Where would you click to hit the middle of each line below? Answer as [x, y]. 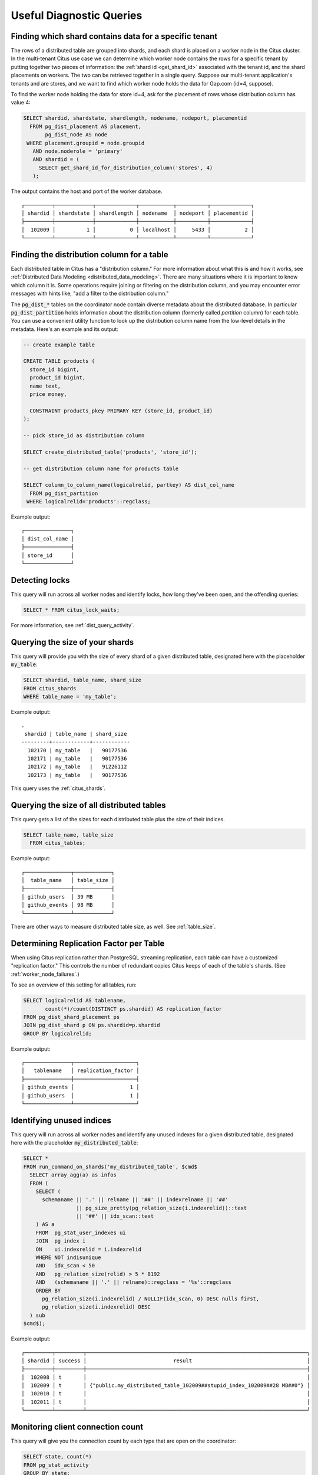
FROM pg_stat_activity [56, 1465]
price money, [48, 394]
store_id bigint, [54, 369]
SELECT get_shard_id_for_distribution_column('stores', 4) [126, 168]
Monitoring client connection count [77, 1427]
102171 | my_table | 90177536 [77, 758]
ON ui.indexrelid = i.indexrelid [88, 1249]
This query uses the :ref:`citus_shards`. [58, 788]
